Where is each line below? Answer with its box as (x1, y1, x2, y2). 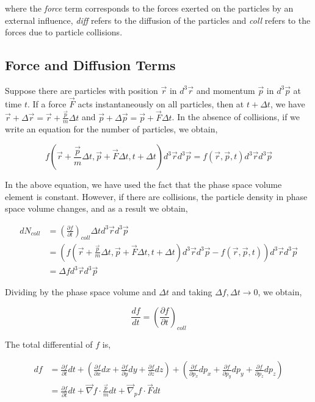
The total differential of (5, 337, 93, 350)
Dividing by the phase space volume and (5, 285, 156, 298)
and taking (172, 285, 212, 298)
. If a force (27, 97, 67, 110)
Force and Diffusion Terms (5, 56, 176, 74)
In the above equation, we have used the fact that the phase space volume (5, 178, 282, 191)
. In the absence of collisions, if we (172, 110, 300, 123)
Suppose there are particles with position (5, 84, 158, 96)
